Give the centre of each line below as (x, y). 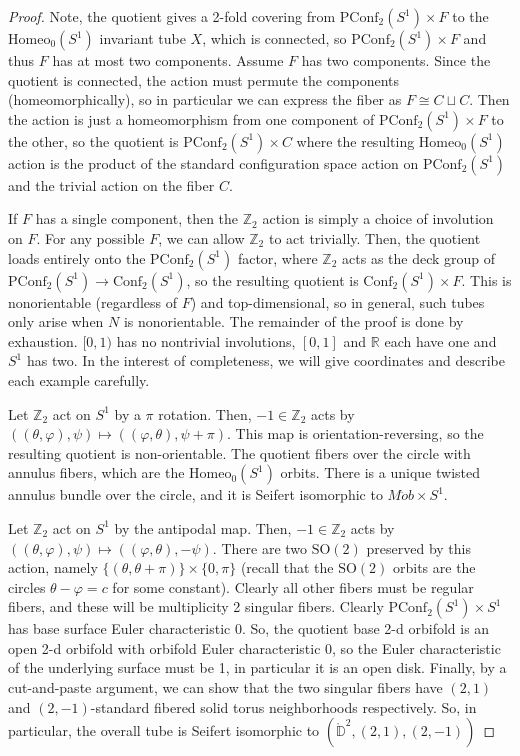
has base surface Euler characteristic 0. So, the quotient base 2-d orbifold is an (249, 628)
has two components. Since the (396, 60)
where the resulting (355, 140)
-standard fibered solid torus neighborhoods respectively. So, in (283, 706)
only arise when (56, 321)
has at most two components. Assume (168, 60)
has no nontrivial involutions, (206, 340)
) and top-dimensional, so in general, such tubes (337, 301)
